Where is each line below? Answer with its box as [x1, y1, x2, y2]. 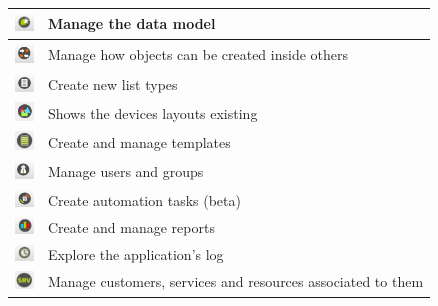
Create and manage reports [47, 217, 215, 237]
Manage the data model [47, 13, 216, 34]
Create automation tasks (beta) [47, 189, 241, 210]
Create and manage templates [47, 131, 231, 152]
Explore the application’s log [47, 243, 224, 264]
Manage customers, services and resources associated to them [47, 271, 424, 292]
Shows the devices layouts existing [47, 103, 258, 124]
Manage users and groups [47, 160, 204, 181]
